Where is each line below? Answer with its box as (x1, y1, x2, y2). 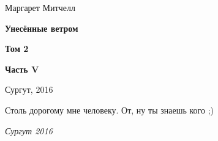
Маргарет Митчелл (5, 1, 75, 13)
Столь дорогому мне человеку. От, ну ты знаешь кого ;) (5, 103, 214, 116)
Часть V (5, 62, 39, 75)
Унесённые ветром (5, 21, 78, 34)
